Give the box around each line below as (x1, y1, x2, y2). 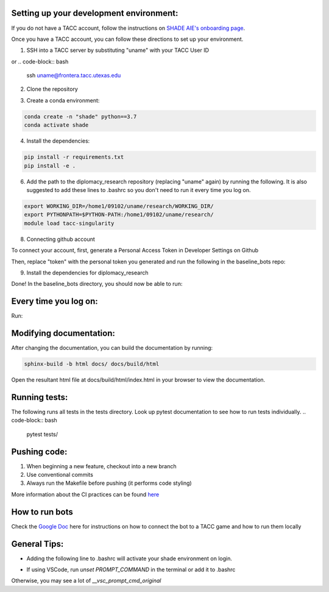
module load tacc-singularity (24, 219, 115, 227)
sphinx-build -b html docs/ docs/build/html (24, 360, 160, 368)
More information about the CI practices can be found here (11, 491, 160, 498)
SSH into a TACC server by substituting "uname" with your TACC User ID (26, 46, 210, 54)
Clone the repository (26, 85, 79, 93)
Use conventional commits (26, 471, 94, 479)
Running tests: (11, 392, 68, 402)
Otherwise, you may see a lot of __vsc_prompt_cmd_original (11, 577, 161, 585)
